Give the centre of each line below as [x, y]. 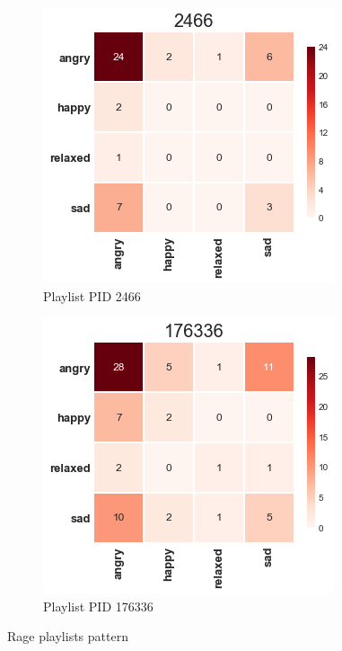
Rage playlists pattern [68, 636]
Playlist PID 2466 [92, 295]
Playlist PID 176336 [98, 606]
